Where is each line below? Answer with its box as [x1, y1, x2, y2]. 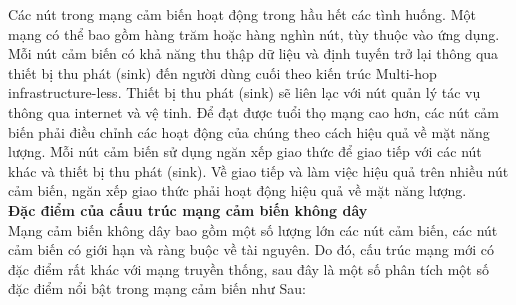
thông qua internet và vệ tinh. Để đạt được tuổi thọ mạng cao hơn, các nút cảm [8, 101, 500, 122]
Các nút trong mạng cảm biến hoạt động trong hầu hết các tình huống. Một [8, 4, 476, 24]
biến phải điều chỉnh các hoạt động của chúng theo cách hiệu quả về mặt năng [8, 121, 490, 142]
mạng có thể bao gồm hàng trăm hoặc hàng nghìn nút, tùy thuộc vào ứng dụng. [8, 23, 500, 44]
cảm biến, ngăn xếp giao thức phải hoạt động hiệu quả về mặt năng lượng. [8, 180, 467, 201]
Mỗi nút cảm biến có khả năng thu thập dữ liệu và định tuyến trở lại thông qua [8, 43, 499, 64]
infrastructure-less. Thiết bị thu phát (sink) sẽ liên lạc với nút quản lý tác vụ [8, 82, 481, 103]
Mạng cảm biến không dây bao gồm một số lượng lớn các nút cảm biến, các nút [8, 219, 498, 240]
